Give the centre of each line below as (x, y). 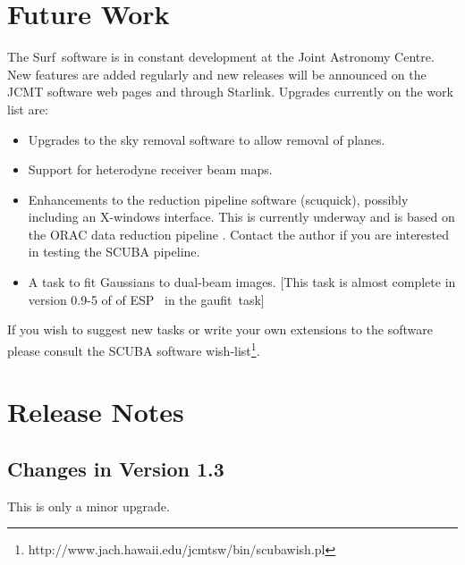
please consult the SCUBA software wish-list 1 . (134, 349)
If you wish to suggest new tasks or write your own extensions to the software (220, 329)
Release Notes (96, 412)
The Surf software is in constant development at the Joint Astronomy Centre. (221, 57)
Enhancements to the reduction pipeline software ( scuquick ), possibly (218, 199)
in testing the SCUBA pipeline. (114, 252)
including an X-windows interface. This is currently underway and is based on (241, 217)
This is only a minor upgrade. (89, 506)
